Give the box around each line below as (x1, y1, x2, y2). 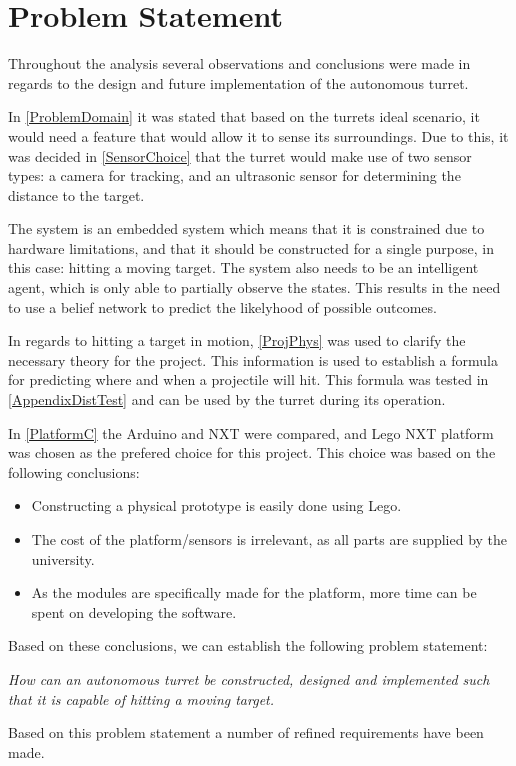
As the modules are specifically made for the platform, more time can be (31, 582, 477, 603)
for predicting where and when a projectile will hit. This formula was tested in (8, 369, 489, 390)
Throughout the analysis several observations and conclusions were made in (8, 53, 471, 74)
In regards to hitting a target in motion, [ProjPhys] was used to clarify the (8, 330, 466, 351)
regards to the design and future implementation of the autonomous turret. (8, 72, 469, 93)
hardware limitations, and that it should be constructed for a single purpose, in (8, 237, 494, 258)
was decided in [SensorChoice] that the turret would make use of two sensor (8, 145, 472, 166)
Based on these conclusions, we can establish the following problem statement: (8, 635, 488, 656)
